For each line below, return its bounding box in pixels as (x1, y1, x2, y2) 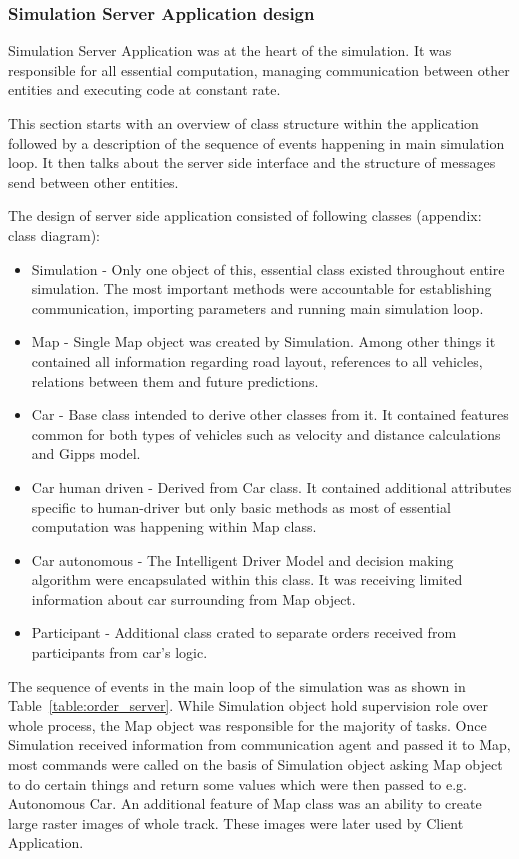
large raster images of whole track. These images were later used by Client (8, 812, 464, 833)
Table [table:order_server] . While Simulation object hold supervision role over (8, 695, 489, 716)
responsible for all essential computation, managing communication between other (8, 59, 510, 80)
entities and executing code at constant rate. (8, 79, 281, 100)
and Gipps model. (31, 443, 141, 464)
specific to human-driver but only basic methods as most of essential (31, 496, 451, 517)
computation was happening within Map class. (31, 516, 317, 537)
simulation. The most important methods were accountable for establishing (31, 278, 492, 299)
